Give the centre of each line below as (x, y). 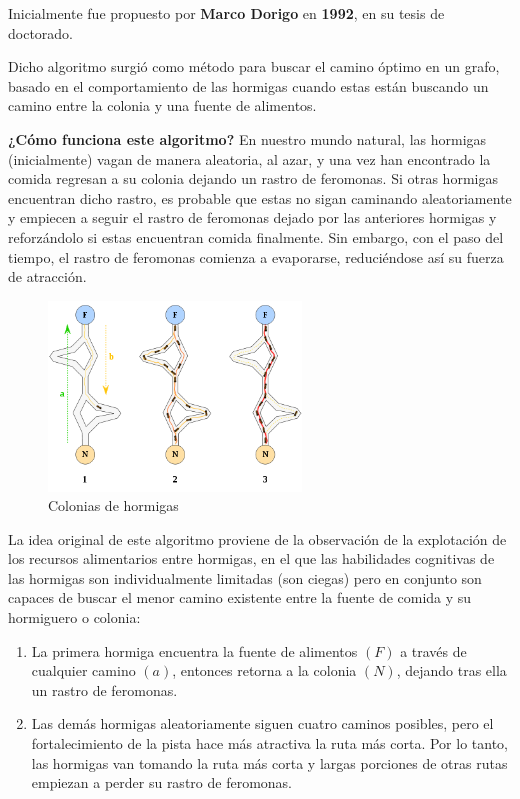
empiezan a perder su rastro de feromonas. (161, 782)
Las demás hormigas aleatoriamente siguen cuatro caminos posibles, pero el (262, 723)
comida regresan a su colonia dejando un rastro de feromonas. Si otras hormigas (253, 178)
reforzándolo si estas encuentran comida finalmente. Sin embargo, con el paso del (256, 236)
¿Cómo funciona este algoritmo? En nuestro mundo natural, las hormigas (247, 138)
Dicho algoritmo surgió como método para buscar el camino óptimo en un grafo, (254, 66)
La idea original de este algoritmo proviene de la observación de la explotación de (257, 538)
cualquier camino (83, 670)
